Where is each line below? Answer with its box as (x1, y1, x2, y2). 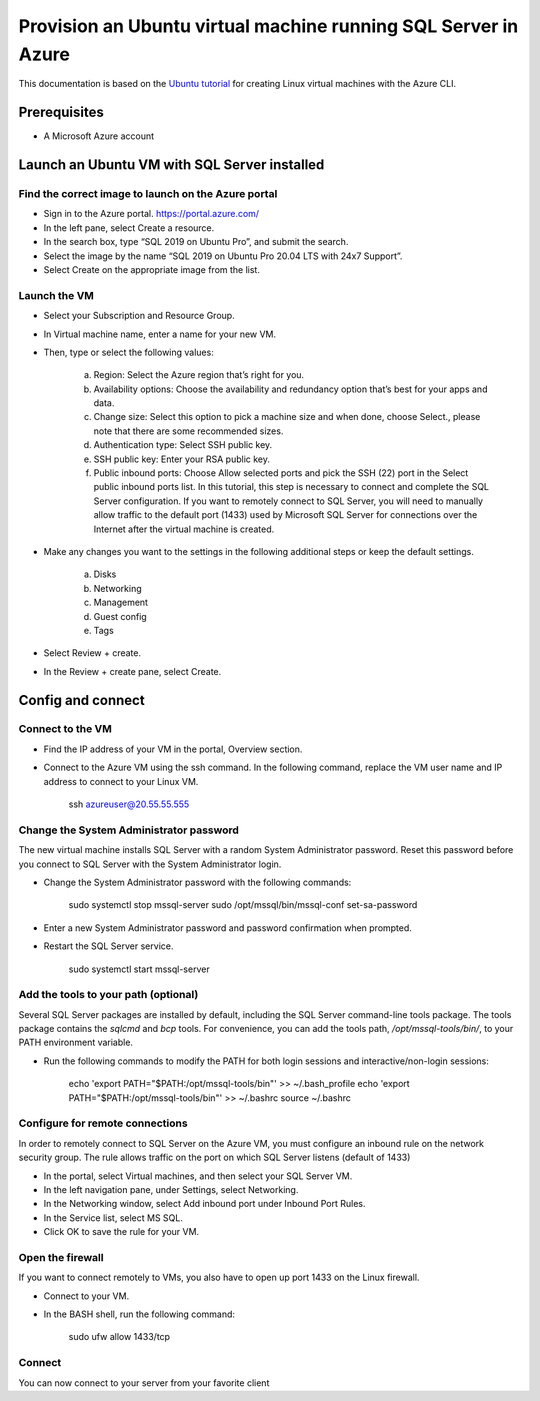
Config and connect (18, 691, 145, 709)
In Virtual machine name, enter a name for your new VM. (43, 328, 277, 340)
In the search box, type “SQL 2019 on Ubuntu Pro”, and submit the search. (43, 236, 349, 248)
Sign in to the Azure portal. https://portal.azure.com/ (43, 208, 260, 220)
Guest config (93, 610, 147, 622)
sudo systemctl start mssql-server (68, 963, 210, 975)
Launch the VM (18, 288, 95, 302)
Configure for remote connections (18, 1116, 189, 1130)
